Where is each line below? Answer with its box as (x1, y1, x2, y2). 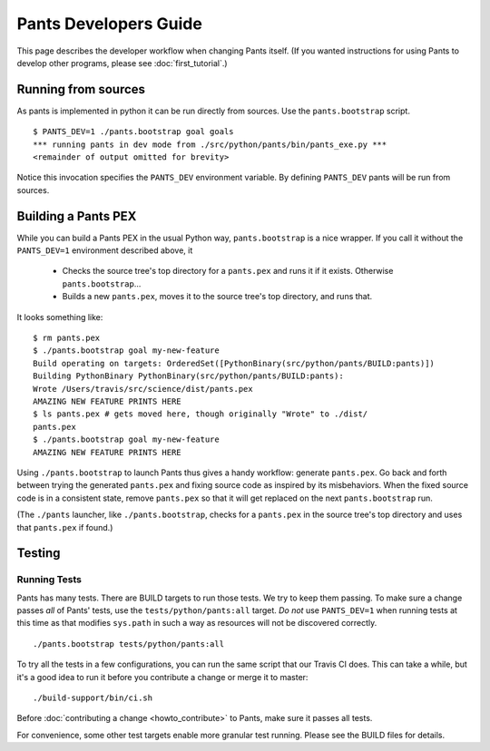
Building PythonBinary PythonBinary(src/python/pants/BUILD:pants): (33, 371, 344, 381)
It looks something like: (16, 311, 103, 322)
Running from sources (16, 82, 145, 97)
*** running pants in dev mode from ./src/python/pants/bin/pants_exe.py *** (33, 139, 387, 150)
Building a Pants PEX (16, 209, 137, 224)
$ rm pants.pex (33, 333, 101, 344)
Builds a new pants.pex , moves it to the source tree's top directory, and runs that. (62, 291, 373, 302)
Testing (16, 545, 61, 561)
